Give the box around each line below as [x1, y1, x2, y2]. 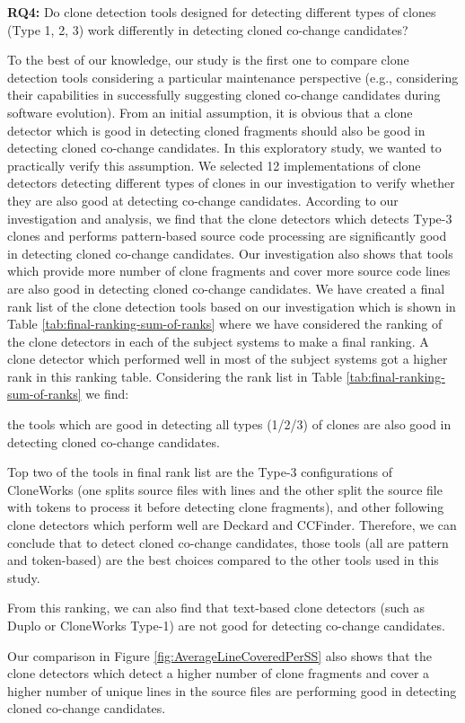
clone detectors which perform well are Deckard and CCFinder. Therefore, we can [7, 516, 457, 534]
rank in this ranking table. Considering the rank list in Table [7, 366, 343, 385]
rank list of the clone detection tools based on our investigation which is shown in [7, 296, 456, 315]
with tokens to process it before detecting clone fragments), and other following [7, 498, 444, 516]
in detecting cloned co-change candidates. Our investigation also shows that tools [7, 243, 453, 262]
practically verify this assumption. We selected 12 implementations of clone [7, 155, 421, 174]
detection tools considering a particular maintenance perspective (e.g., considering [7, 67, 459, 86]
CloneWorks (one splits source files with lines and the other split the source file [7, 480, 443, 498]
